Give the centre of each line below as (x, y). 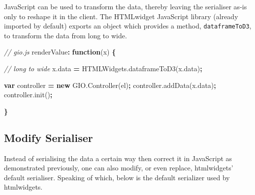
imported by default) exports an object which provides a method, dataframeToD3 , (128, 26)
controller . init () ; (28, 95)
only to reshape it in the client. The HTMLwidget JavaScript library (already (121, 16)
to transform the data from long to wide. (65, 35)
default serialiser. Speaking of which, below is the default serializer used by (117, 177)
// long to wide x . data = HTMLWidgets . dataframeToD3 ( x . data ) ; (103, 69)
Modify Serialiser (48, 137)
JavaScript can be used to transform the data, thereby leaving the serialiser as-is (126, 6)
